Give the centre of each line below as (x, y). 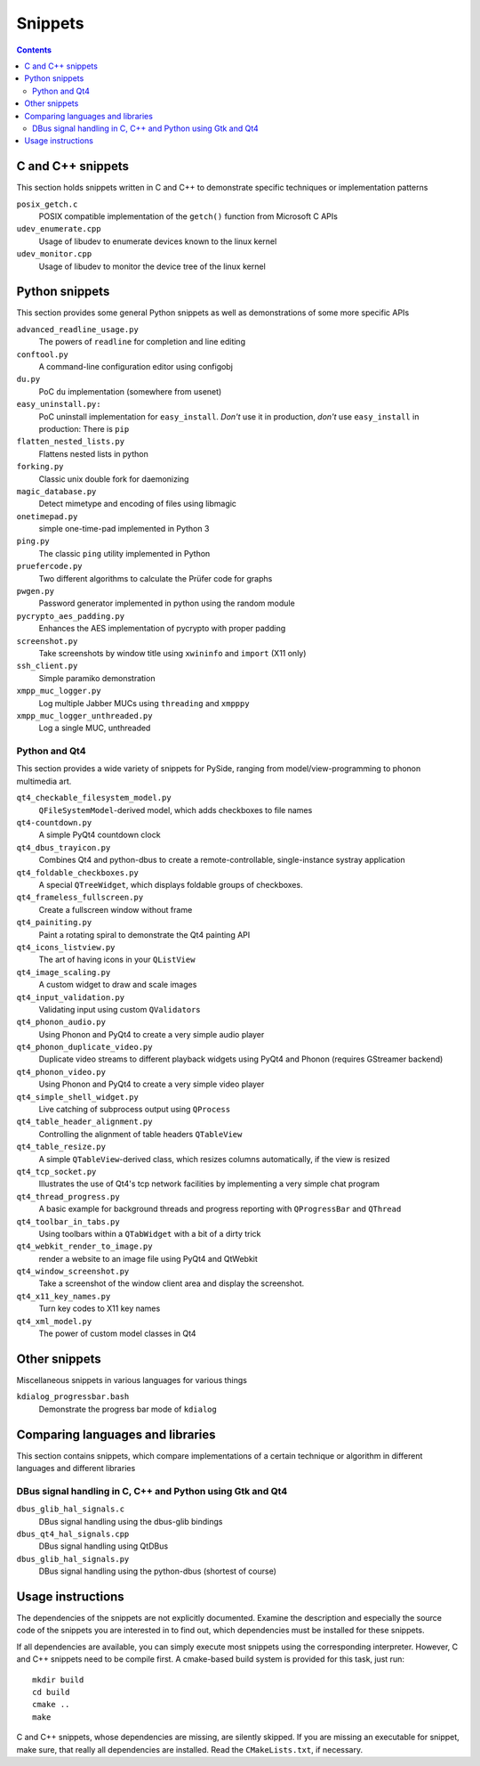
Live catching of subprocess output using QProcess (135, 1110)
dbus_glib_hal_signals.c (70, 1509)
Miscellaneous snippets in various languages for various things (132, 1379)
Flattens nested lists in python (93, 453)
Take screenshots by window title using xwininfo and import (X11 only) (172, 653)
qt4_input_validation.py (70, 997)
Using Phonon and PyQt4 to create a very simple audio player (152, 1034)
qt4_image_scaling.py (64, 972)
